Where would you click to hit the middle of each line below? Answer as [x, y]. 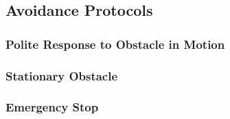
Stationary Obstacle [62, 75]
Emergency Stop [52, 107]
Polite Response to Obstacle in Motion [115, 44]
